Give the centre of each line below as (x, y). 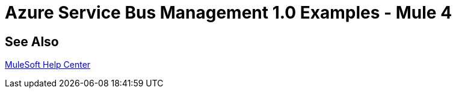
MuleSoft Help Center (48, 65)
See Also (32, 41)
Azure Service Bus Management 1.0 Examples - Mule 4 (229, 13)
